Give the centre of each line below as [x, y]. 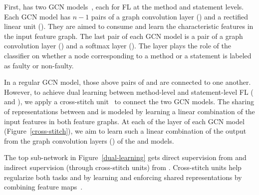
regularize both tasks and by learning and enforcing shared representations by [123, 177]
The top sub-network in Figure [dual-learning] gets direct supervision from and [125, 157]
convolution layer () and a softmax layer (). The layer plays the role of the [118, 46]
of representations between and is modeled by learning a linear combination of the [129, 111]
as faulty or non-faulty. [39, 65]
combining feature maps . [43, 187]
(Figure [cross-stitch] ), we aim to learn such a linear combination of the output [125, 131]
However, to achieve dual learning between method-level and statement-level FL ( [129, 92]
